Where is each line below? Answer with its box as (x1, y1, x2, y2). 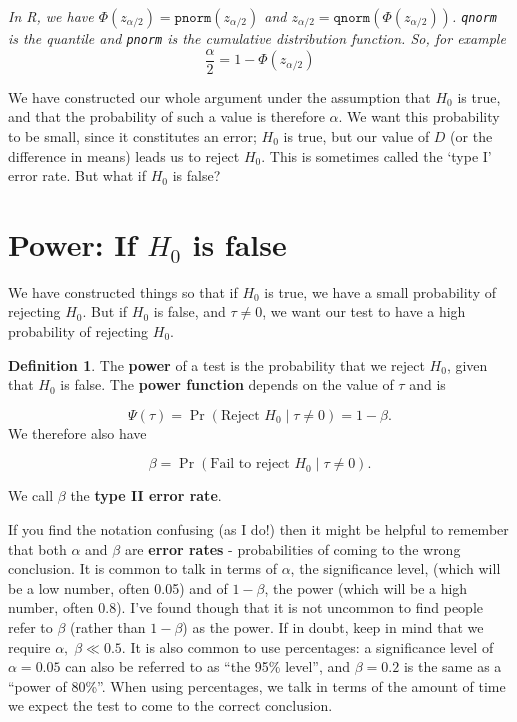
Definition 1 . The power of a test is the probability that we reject (8, 354, 425, 375)
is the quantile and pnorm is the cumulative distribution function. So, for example (8, 28, 506, 48)
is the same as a (403, 656, 502, 677)
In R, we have (8, 6, 94, 26)
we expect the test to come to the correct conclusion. (8, 695, 333, 716)
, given (446, 354, 488, 375)
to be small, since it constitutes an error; (8, 125, 257, 146)
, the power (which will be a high (264, 577, 468, 598)
